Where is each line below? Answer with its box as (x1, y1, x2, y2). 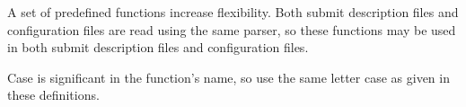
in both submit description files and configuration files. (7, 38, 309, 57)
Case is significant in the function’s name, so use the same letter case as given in (7, 67, 450, 86)
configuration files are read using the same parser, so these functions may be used (7, 20, 456, 39)
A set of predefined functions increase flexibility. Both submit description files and (7, 3, 459, 21)
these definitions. (7, 85, 100, 104)
